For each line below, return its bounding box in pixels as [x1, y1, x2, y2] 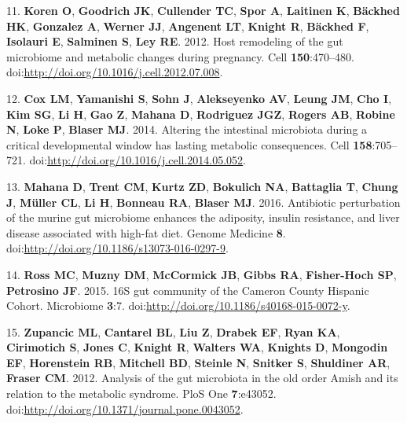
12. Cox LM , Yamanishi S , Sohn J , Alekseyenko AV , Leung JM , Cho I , [6, 90, 392, 106]
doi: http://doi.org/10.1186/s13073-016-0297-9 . [6, 240, 229, 256]
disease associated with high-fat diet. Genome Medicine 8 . [6, 224, 286, 241]
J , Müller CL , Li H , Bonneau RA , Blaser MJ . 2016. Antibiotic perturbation [6, 193, 401, 210]
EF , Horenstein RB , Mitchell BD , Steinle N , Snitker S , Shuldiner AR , [6, 354, 390, 370]
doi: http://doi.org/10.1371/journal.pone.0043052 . [6, 400, 244, 417]
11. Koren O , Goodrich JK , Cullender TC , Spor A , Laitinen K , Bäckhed [6, 2, 400, 18]
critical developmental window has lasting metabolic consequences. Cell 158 [6, 136, 372, 153]
